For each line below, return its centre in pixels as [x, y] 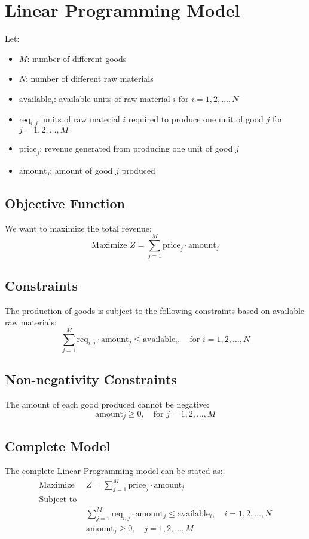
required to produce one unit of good [196, 118]
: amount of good [81, 170]
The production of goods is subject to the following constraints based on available [155, 310]
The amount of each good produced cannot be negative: [107, 404]
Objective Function [65, 203]
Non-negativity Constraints [91, 379]
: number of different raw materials [90, 78]
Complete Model [58, 446]
